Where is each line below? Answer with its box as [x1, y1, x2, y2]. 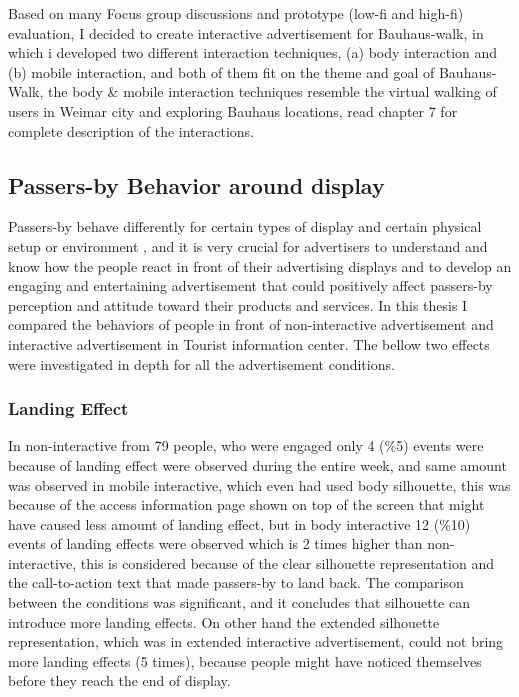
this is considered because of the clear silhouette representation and [80, 552, 494, 573]
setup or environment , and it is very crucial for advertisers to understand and [8, 235, 488, 256]
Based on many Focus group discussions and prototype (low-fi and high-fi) [8, 3, 464, 23]
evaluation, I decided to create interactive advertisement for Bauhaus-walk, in [8, 22, 484, 43]
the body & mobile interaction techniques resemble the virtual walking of [48, 81, 497, 102]
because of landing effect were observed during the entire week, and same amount [8, 454, 507, 475]
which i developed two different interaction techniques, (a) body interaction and [8, 42, 498, 63]
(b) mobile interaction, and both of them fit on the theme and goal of [8, 61, 435, 82]
